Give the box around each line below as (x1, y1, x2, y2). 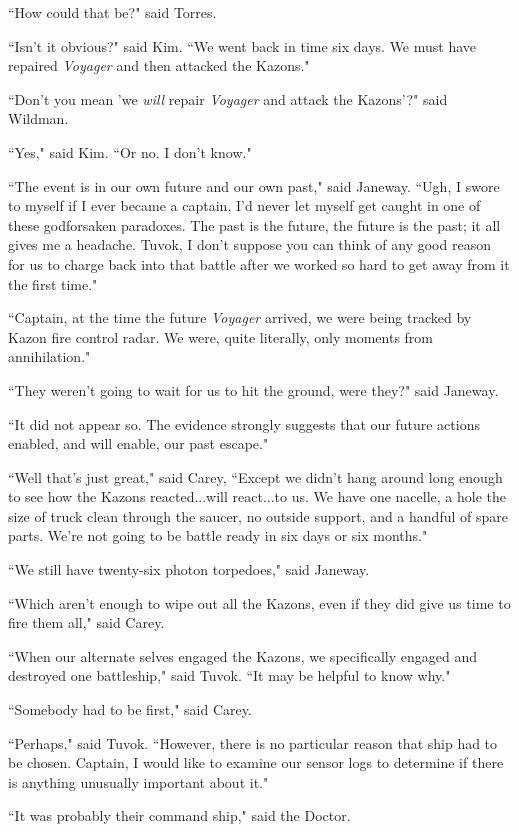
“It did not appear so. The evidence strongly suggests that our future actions (8, 413, 480, 434)
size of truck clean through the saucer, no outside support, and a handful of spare (8, 505, 508, 526)
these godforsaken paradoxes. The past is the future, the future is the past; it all (8, 214, 501, 235)
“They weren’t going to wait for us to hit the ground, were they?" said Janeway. (8, 379, 499, 400)
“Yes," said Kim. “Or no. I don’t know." (8, 141, 252, 162)
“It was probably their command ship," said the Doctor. (8, 805, 351, 826)
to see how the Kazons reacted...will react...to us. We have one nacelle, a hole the (8, 486, 507, 507)
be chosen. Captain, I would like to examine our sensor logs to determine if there (8, 752, 504, 773)
